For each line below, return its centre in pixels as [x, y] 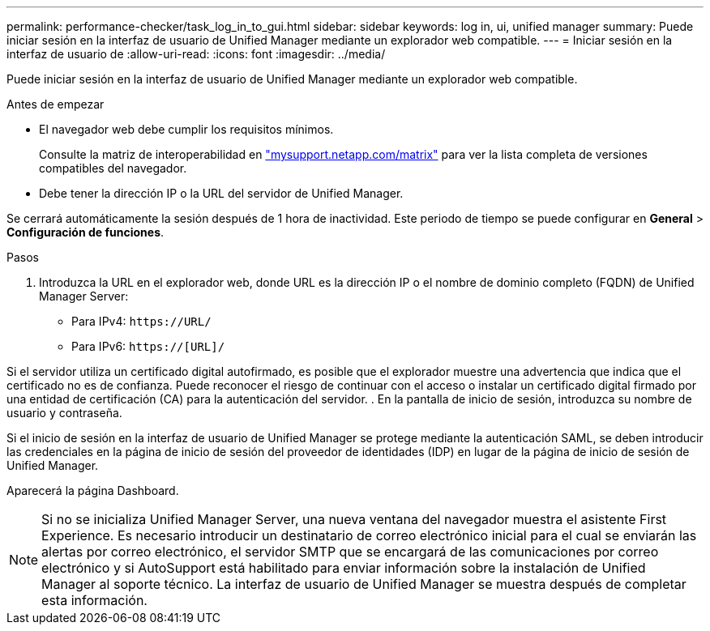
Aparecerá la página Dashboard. [93, 490]
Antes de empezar [56, 104]
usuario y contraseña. [64, 413]
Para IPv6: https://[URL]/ [148, 346]
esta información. [94, 600]
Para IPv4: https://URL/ [141, 321]
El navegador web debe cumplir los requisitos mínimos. [186, 129]
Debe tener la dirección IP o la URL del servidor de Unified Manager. [221, 193]
